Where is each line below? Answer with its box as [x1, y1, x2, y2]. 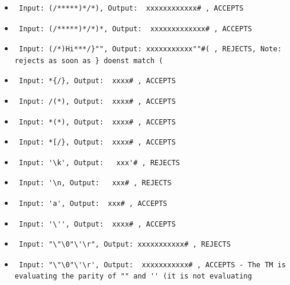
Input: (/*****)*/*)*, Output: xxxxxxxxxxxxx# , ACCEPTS [18, 24, 252, 33]
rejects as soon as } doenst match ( [14, 56, 163, 65]
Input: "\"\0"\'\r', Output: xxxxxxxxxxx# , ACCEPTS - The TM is [18, 260, 286, 269]
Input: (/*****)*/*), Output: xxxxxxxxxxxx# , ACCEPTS [18, 4, 244, 12]
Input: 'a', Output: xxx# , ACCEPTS [18, 199, 167, 208]
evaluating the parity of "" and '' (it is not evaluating [14, 272, 252, 281]
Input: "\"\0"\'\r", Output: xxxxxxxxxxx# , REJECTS [18, 240, 231, 249]
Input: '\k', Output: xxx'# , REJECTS [18, 158, 181, 167]
